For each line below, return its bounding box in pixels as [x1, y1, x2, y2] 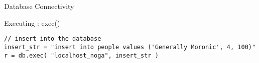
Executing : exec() [4, 17, 60, 28]
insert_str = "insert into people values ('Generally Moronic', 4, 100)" [4, 43, 256, 51]
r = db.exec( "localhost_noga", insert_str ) [4, 52, 159, 59]
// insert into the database [4, 35, 101, 43]
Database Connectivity [4, 1, 74, 11]
